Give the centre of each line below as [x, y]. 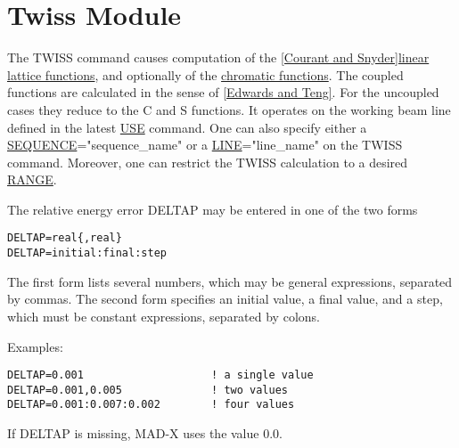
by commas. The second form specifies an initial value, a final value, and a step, [225, 299]
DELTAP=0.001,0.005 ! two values [148, 390]
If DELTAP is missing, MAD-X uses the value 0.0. [145, 433]
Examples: [35, 346]
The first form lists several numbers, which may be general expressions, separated [230, 281]
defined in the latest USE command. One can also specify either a [187, 127]
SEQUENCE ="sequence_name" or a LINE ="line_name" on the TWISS [205, 145]
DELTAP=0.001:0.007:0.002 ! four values [151, 405]
